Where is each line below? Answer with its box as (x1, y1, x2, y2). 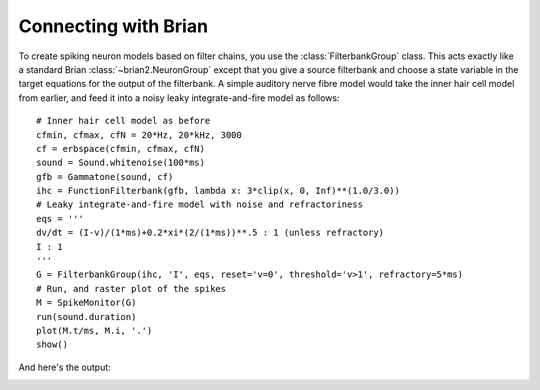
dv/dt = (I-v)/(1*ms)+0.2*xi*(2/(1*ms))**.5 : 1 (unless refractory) (36, 227, 385, 239)
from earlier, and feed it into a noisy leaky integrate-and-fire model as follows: (18, 91, 340, 104)
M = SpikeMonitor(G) (36, 297, 137, 309)
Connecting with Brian (18, 15, 209, 37)
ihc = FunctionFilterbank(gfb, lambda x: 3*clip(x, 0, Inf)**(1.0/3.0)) (36, 185, 400, 197)
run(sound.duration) (36, 311, 137, 322)
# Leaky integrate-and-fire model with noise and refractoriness (36, 199, 364, 210)
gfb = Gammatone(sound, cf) (36, 171, 174, 182)
